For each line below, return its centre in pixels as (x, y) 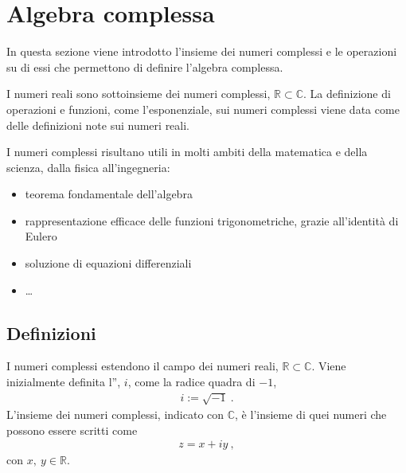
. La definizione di (347, 94)
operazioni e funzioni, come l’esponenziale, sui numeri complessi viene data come (203, 109)
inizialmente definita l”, (64, 382)
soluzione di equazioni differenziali (108, 263)
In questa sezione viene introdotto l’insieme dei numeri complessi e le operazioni (202, 51)
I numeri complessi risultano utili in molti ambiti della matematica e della (187, 152)
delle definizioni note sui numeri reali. (98, 125)
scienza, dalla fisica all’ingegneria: (88, 167)
